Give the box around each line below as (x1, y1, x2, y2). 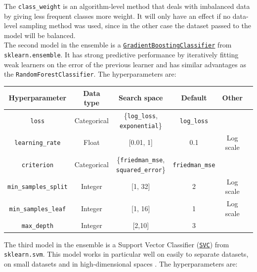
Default (181, 92, 207, 103)
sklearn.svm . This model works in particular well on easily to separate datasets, (4, 249, 249, 259)
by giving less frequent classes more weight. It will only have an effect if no (4, 10, 231, 21)
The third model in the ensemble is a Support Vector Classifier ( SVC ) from (4, 239, 229, 249)
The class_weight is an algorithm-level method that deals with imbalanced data (4, 1, 250, 11)
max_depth (21, 223, 54, 230)
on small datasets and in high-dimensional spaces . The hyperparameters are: (4, 258, 238, 269)
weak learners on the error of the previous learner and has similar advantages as (4, 59, 247, 69)
